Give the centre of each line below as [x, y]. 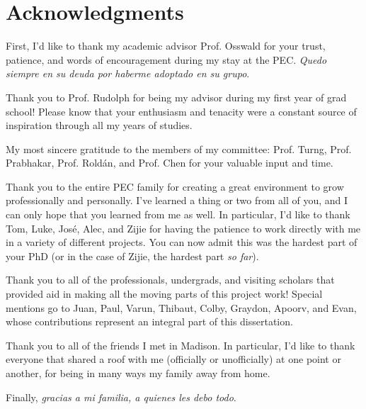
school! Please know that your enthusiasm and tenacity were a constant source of [181, 111]
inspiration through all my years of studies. [99, 125]
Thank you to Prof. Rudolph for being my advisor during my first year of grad [176, 97]
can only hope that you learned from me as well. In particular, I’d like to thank [178, 214]
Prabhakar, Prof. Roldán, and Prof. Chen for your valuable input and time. [170, 163]
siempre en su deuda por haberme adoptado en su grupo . [128, 73]
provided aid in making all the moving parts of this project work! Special [164, 294]
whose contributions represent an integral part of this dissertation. [149, 321]
